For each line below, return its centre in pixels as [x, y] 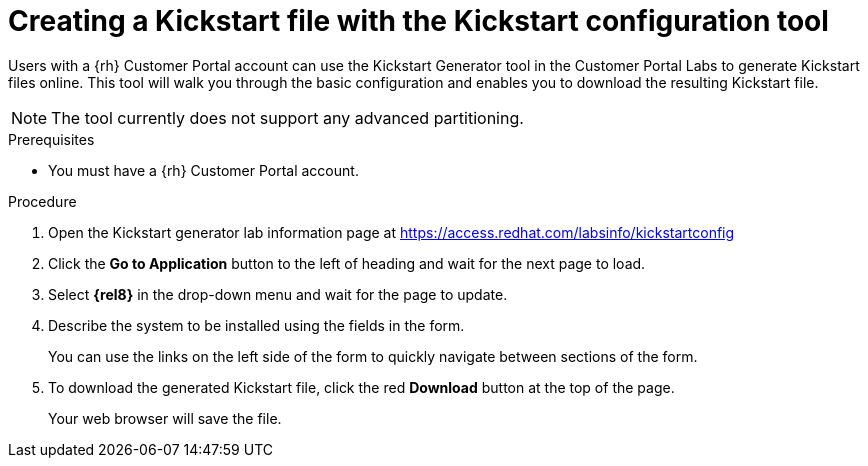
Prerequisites [51, 139]
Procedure [42, 201]
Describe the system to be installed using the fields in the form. [256, 325]
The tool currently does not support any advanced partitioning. [287, 117]
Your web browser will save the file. [165, 418]
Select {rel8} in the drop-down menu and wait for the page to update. [278, 294]
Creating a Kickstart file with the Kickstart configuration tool [418, 21]
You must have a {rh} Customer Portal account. [203, 170]
